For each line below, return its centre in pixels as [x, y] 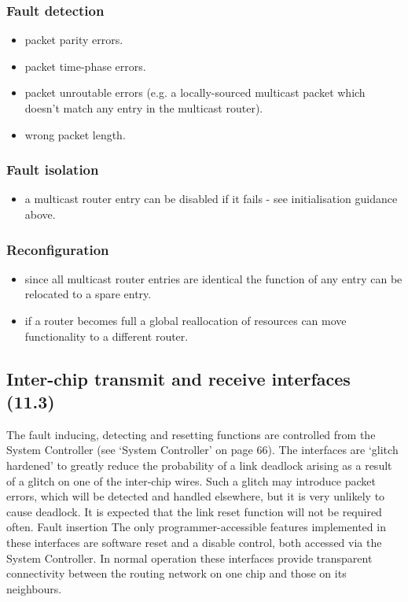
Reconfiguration [58, 249]
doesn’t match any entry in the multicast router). [144, 108]
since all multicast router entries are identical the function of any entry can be [213, 278]
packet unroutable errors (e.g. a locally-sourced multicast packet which [195, 92]
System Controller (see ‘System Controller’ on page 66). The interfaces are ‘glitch [202, 450]
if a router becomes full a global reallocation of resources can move [186, 320]
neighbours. [34, 588]
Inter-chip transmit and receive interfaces [178, 378]
